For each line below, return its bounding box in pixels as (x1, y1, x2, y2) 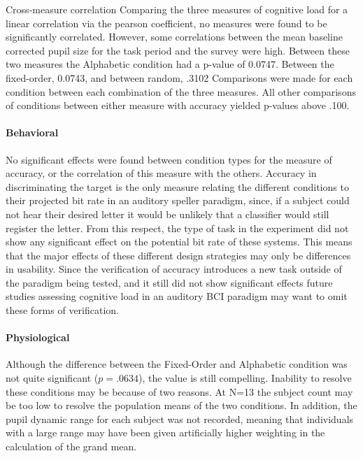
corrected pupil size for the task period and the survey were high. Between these (6, 43, 350, 57)
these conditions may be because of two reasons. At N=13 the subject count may (6, 384, 353, 399)
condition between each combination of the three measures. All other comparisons (6, 84, 356, 99)
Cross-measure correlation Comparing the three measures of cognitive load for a (6, 2, 348, 16)
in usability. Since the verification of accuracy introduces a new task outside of (6, 262, 342, 276)
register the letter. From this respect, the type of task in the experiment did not (6, 220, 349, 235)
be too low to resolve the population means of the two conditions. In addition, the (6, 398, 357, 413)
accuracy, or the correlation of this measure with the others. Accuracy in (6, 166, 317, 180)
